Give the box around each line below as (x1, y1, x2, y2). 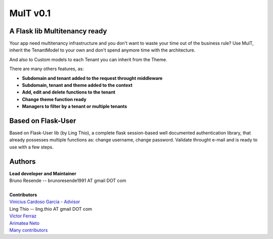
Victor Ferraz (9, 213, 37, 219)
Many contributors (9, 227, 48, 233)
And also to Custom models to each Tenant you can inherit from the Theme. (9, 56, 167, 63)
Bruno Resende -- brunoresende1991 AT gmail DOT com (9, 177, 126, 184)
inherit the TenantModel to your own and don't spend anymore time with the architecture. (9, 47, 196, 53)
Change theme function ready (22, 96, 87, 102)
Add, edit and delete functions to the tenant (22, 89, 116, 95)
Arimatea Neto (9, 220, 40, 226)
